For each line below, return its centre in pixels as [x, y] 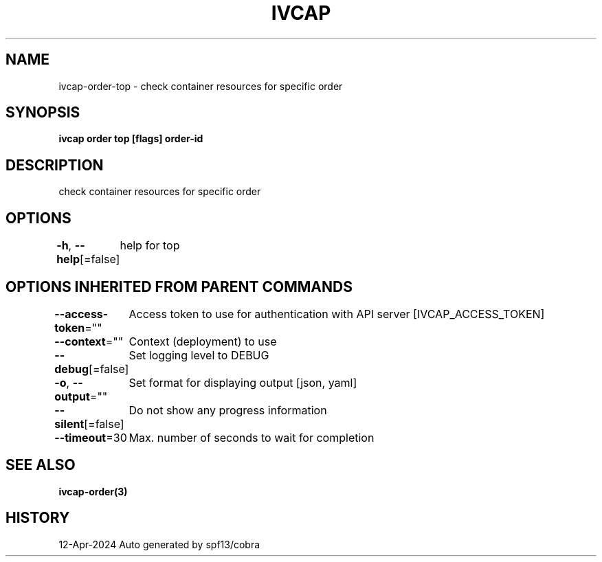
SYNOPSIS [43, 113]
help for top [150, 246]
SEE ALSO [41, 465]
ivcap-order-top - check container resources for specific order [201, 86]
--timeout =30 [91, 437]
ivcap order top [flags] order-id [131, 139]
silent [69, 424]
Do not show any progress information [228, 410]
